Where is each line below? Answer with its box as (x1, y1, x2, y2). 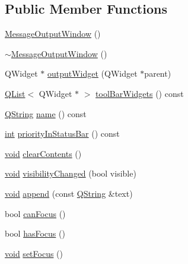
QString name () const (5, 107, 87, 120)
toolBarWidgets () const (95, 87, 184, 99)
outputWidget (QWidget (47, 67, 138, 80)
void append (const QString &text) (5, 187, 133, 199)
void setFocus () (5, 247, 63, 259)
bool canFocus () (5, 207, 66, 219)
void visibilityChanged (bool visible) (5, 167, 136, 180)
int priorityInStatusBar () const (5, 127, 120, 140)
